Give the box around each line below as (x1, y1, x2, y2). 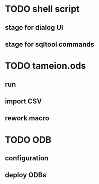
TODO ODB (5, 134, 52, 145)
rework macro (5, 114, 50, 123)
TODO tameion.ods (5, 60, 86, 72)
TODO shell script (5, 3, 80, 15)
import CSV (5, 97, 42, 105)
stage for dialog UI (5, 23, 64, 32)
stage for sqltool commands (5, 40, 95, 48)
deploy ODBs (5, 171, 46, 179)
